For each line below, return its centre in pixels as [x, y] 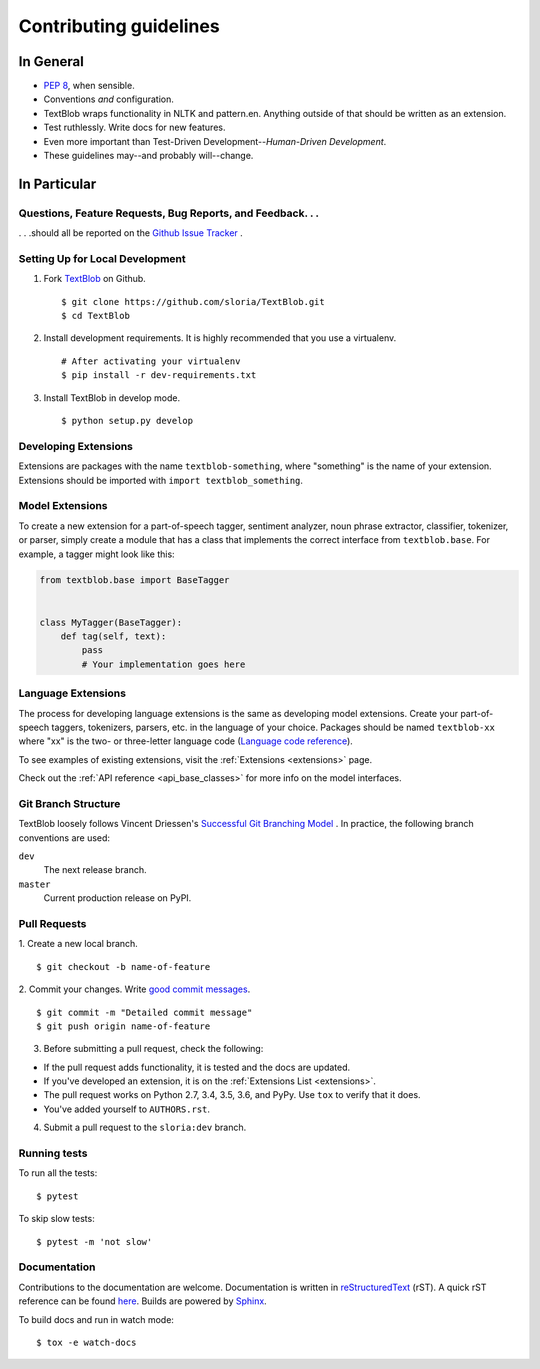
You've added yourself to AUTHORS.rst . [126, 1109]
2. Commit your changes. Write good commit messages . [134, 989]
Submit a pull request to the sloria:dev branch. [145, 1127]
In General [51, 61]
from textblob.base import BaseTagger [134, 580]
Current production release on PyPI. [117, 898]
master [34, 884]
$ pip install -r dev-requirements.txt [159, 375]
